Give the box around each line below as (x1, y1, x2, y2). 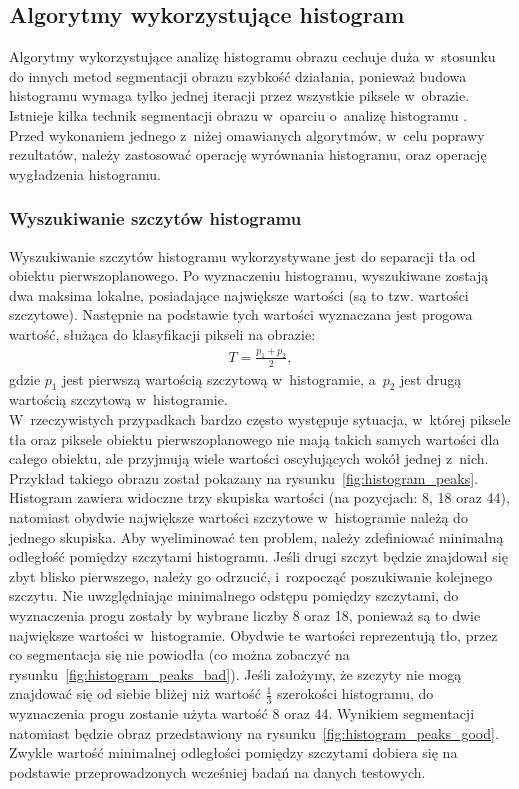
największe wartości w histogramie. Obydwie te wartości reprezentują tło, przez (9, 624, 498, 645)
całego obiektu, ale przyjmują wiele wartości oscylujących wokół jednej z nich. (9, 448, 489, 469)
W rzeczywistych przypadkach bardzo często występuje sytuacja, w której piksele (9, 409, 511, 430)
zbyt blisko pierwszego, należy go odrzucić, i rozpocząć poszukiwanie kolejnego (9, 565, 493, 586)
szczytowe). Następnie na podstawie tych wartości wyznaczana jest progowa (9, 304, 473, 325)
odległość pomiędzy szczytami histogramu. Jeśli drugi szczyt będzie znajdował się (9, 546, 508, 567)
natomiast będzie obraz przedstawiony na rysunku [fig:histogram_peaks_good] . (9, 722, 499, 743)
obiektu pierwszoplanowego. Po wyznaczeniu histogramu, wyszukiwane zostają (9, 265, 489, 286)
